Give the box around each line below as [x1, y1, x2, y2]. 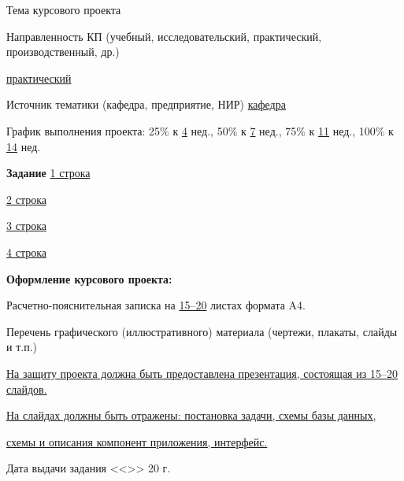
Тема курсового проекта [6, 2, 121, 17]
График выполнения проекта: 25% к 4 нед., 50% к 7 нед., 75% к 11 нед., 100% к [6, 122, 394, 139]
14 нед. [6, 138, 41, 154]
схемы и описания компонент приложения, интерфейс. [6, 433, 268, 450]
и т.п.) [6, 339, 37, 355]
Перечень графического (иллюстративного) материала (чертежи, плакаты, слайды [6, 323, 398, 339]
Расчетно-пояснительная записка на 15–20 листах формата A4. [6, 297, 306, 313]
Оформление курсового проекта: [6, 270, 172, 287]
